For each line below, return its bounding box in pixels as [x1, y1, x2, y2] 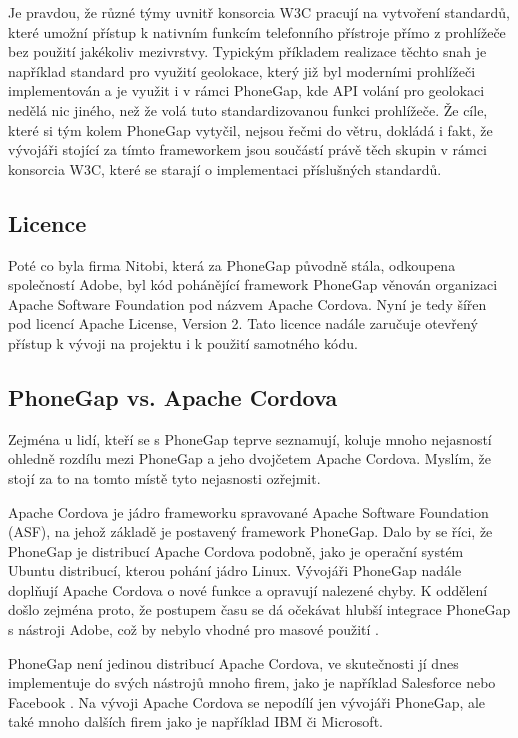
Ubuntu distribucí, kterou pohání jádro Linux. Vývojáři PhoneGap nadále [8, 560, 462, 581]
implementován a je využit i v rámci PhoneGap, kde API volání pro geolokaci [8, 80, 485, 101]
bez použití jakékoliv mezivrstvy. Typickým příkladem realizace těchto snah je [8, 41, 487, 62]
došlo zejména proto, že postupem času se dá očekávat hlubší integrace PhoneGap [8, 599, 511, 620]
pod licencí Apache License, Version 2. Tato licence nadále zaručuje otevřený [8, 313, 478, 334]
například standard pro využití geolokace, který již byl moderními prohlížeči [8, 60, 476, 81]
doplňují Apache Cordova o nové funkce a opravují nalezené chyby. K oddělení [8, 579, 488, 600]
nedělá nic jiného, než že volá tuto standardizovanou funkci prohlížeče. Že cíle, [8, 99, 488, 120]
